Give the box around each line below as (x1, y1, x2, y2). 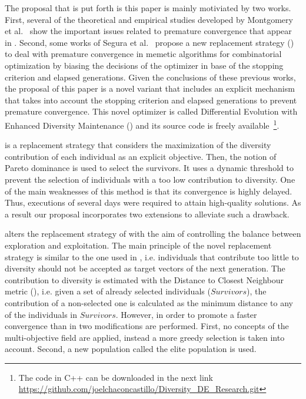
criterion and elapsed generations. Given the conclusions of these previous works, (5, 71, 296, 83)
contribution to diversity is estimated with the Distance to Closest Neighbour (5, 273, 284, 286)
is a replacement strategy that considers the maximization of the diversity (5, 139, 271, 151)
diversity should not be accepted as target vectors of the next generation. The (5, 262, 285, 274)
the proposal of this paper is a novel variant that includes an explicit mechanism (5, 82, 295, 95)
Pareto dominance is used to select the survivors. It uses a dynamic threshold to (5, 162, 294, 174)
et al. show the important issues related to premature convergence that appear (5, 25, 292, 37)
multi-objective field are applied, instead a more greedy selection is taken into (5, 331, 285, 343)
